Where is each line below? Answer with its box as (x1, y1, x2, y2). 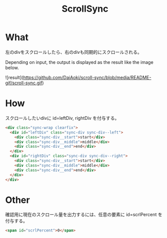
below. (5, 64, 19, 71)
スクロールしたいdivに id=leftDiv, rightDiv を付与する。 (5, 115, 120, 121)
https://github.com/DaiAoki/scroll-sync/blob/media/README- (23, 74, 152, 80)
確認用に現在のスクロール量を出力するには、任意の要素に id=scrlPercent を (5, 212, 163, 218)
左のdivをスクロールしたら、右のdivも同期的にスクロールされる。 (5, 49, 142, 55)
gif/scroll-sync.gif (5, 80, 43, 86)
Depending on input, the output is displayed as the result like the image (5, 59, 153, 65)
